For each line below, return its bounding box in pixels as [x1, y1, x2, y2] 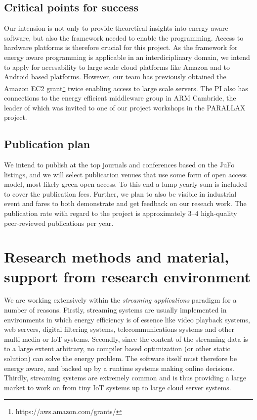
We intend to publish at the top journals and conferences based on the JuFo [4, 159, 235, 169]
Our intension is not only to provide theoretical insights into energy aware [4, 23, 228, 33]
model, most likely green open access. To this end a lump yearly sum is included [4, 179, 247, 189]
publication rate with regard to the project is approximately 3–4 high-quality [4, 208, 237, 218]
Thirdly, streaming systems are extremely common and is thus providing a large [4, 372, 246, 383]
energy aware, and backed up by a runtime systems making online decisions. [4, 363, 234, 373]
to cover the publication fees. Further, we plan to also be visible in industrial [4, 188, 237, 199]
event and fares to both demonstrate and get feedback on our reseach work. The [4, 198, 247, 209]
